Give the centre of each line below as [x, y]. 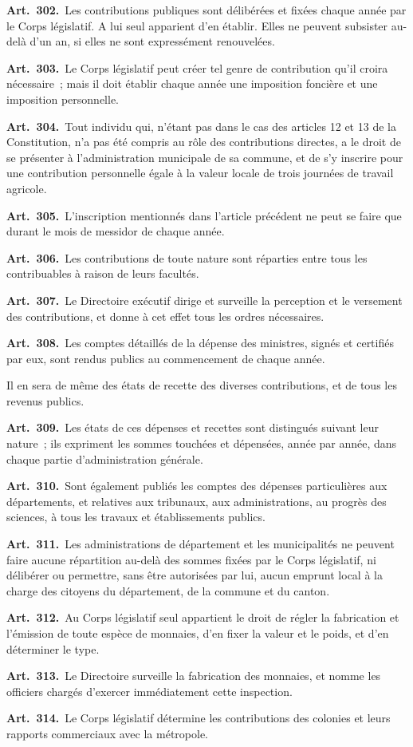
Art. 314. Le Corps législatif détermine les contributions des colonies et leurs [199, 718]
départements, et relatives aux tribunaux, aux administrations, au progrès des [197, 501]
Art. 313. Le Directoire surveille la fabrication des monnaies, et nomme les [194, 676]
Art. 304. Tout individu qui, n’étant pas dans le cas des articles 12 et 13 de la [201, 126]
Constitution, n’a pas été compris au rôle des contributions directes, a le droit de [204, 142]
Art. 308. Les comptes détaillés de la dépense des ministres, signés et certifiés [200, 343]
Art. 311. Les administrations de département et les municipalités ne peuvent [201, 544]
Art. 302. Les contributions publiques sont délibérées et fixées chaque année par [206, 10]
